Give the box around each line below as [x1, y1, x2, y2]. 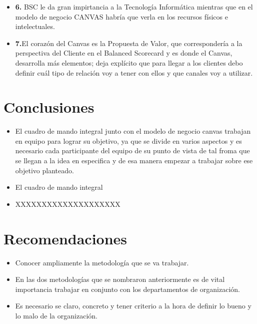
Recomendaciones [3, 228, 127, 248]
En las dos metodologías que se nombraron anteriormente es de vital [15, 274, 225, 284]
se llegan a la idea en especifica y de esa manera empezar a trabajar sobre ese [15, 155, 253, 166]
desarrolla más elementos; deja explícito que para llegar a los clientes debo [15, 57, 243, 68]
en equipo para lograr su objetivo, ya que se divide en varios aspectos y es [15, 135, 242, 146]
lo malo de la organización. [15, 310, 97, 320]
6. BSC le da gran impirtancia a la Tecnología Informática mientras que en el [15, 2, 253, 12]
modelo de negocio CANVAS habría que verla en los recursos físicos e [15, 11, 228, 22]
